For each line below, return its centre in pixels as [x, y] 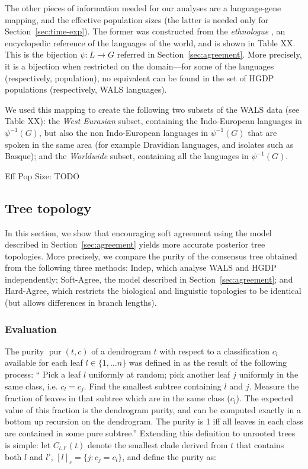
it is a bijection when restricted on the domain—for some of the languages [139, 66]
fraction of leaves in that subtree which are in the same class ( [118, 398]
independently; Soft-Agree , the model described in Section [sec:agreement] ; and [149, 279]
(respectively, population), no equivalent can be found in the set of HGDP [139, 77]
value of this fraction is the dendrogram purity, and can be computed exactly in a [153, 409]
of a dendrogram [121, 351]
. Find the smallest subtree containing [153, 386]
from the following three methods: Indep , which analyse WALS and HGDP [141, 267]
